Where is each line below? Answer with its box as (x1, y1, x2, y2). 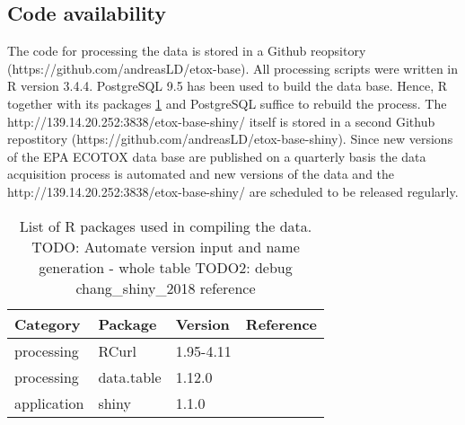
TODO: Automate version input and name (31, 235, 300, 257)
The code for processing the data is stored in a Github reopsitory (7, 41, 366, 60)
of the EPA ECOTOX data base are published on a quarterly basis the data (7, 146, 426, 165)
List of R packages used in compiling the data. (19, 215, 312, 236)
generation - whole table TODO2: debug (39, 256, 293, 278)
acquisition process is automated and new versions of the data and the (7, 164, 395, 183)
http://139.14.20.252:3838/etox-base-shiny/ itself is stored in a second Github (7, 111, 435, 130)
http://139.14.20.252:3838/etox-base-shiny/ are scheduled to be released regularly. (7, 182, 459, 200)
